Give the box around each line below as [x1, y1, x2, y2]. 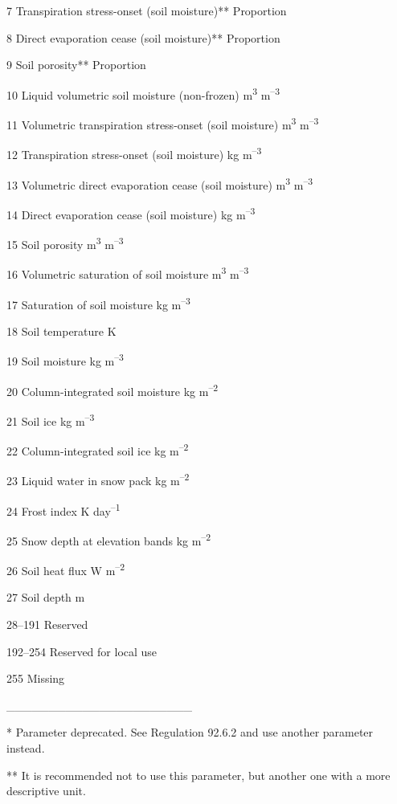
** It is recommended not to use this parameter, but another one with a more [6, 766, 391, 783]
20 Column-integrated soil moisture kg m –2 [6, 380, 219, 399]
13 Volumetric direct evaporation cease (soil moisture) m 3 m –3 [6, 173, 313, 193]
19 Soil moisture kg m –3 [6, 350, 124, 369]
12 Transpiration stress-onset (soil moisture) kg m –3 [6, 144, 262, 162]
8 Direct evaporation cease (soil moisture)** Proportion [6, 29, 280, 46]
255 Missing [6, 670, 65, 687]
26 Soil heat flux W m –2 [6, 560, 125, 578]
